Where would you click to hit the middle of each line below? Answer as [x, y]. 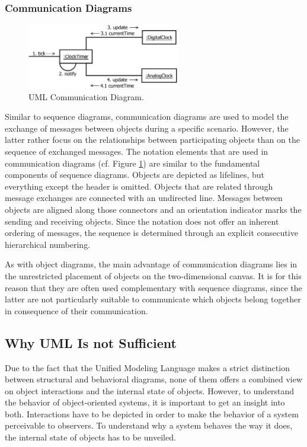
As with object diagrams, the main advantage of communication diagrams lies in [151, 264]
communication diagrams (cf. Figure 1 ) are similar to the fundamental [132, 163]
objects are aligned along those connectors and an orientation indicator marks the [153, 209]
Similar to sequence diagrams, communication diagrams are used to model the [147, 116]
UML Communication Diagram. [86, 96]
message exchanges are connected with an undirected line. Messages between [144, 198]
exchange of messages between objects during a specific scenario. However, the [147, 128]
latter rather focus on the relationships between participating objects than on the [152, 140]
